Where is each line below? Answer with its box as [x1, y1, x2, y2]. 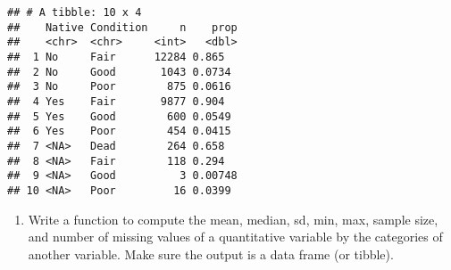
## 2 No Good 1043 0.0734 [7, 65, 231, 78]
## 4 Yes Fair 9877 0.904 [7, 94, 225, 108]
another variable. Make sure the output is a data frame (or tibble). [28, 244, 394, 263]
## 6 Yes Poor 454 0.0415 [7, 125, 231, 138]
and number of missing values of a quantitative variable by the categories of [28, 227, 443, 246]
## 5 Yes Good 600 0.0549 [7, 110, 231, 123]
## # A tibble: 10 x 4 [7, 6, 142, 19]
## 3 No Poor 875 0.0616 [7, 80, 231, 94]
